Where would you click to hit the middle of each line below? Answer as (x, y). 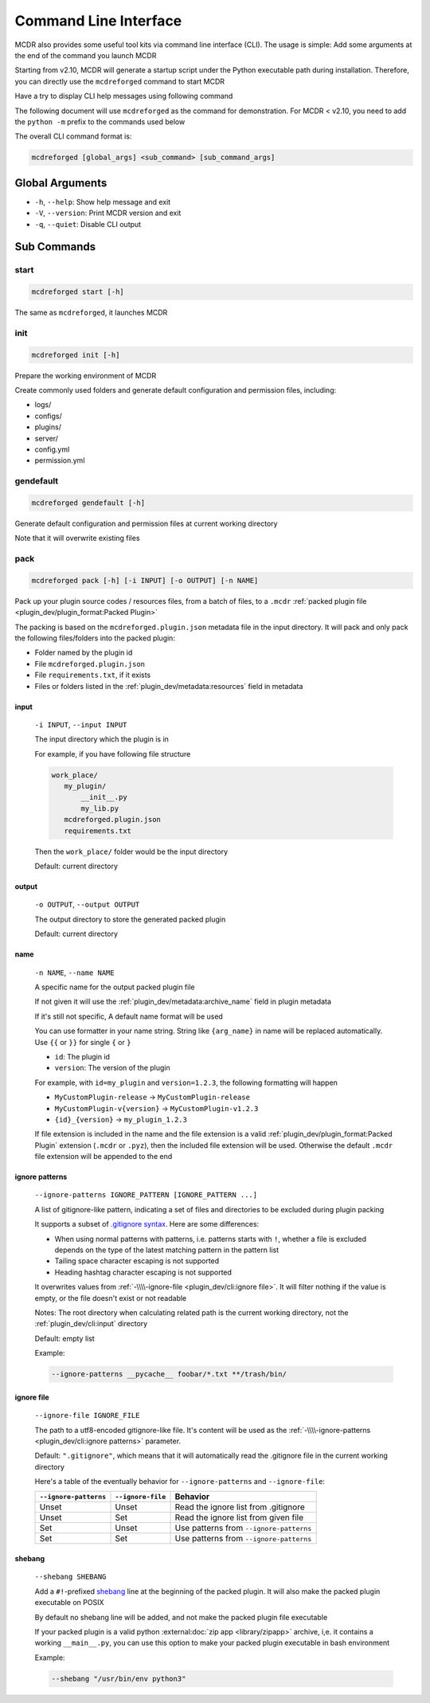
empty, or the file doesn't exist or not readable (111, 1298)
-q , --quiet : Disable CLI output (88, 224)
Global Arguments (61, 183)
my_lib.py (100, 808)
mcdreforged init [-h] (76, 355)
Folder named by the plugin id (84, 652)
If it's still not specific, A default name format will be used (129, 1016)
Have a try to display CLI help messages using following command (124, 96)
